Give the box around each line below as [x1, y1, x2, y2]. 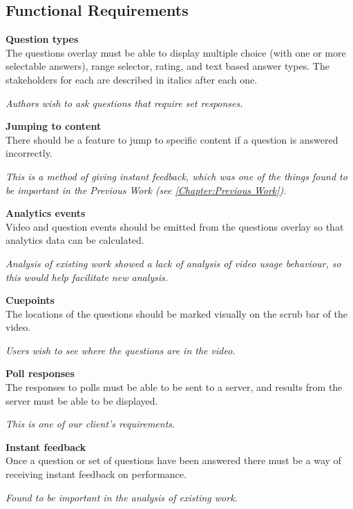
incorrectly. [6, 146, 53, 160]
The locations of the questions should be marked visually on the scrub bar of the [6, 306, 347, 320]
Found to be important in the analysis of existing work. [6, 490, 238, 504]
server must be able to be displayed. [6, 393, 158, 407]
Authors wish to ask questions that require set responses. [6, 95, 243, 110]
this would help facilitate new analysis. [6, 269, 169, 284]
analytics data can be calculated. [6, 233, 144, 247]
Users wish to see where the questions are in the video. [6, 343, 236, 357]
